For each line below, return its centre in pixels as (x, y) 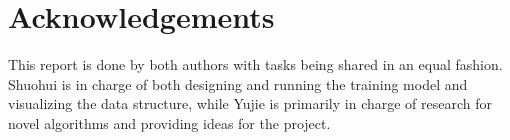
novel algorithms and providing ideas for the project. (169, 122)
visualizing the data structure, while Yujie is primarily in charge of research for (250, 103)
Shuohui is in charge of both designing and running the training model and (238, 83)
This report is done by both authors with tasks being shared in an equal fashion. (255, 64)
